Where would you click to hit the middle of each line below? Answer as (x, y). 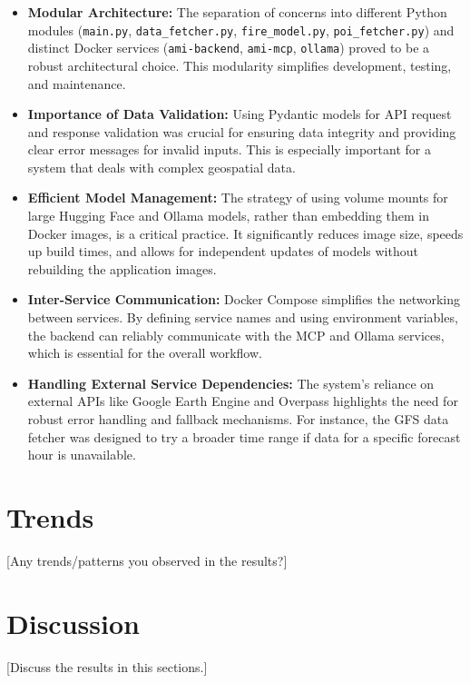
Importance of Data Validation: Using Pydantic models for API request (240, 114)
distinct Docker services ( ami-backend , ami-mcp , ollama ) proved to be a (229, 48)
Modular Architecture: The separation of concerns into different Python (237, 12)
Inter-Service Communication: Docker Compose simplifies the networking (244, 299)
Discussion (73, 623)
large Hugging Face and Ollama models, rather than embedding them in (228, 216)
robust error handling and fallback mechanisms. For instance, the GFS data (238, 419)
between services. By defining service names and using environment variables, (243, 317)
